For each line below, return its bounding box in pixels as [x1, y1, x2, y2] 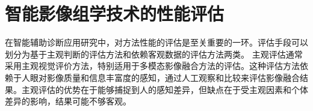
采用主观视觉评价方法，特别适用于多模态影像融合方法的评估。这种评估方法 [5, 59, 300, 72]
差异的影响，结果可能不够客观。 [5, 95, 131, 107]
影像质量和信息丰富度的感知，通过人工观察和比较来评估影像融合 [46, 71, 300, 83]
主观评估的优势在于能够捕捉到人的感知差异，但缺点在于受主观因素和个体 [21, 83, 308, 95]
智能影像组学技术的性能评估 [5, 1, 225, 26]
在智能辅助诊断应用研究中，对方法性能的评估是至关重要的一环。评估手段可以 [5, 36, 308, 49]
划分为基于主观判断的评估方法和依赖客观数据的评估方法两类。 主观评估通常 [5, 47, 303, 60]
